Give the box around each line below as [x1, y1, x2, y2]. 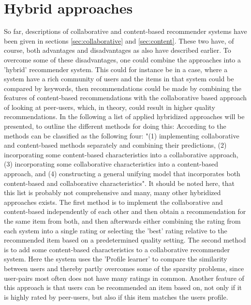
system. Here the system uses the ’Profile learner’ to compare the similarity [4, 254, 227, 264]
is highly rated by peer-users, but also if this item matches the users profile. [4, 291, 228, 302]
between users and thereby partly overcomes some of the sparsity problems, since [4, 263, 244, 273]
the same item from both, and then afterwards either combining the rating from [4, 216, 241, 226]
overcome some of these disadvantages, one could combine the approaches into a [4, 54, 241, 64]
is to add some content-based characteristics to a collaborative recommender [4, 244, 230, 254]
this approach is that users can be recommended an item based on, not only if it [4, 282, 242, 292]
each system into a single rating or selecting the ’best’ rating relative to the [4, 225, 227, 235]
